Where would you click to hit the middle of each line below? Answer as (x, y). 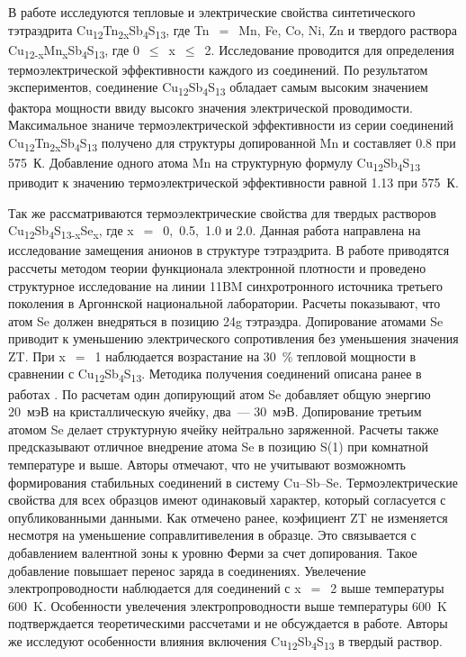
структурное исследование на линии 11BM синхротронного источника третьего (226, 285)
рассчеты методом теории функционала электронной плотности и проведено (217, 267)
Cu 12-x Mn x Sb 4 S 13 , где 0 (74, 50)
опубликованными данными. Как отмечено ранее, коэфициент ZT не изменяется (228, 517)
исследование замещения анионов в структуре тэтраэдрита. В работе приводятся (229, 250)
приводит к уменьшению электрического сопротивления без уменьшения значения (233, 338)
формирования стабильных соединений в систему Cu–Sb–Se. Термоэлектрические (233, 482)
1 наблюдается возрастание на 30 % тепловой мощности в (255, 356)
